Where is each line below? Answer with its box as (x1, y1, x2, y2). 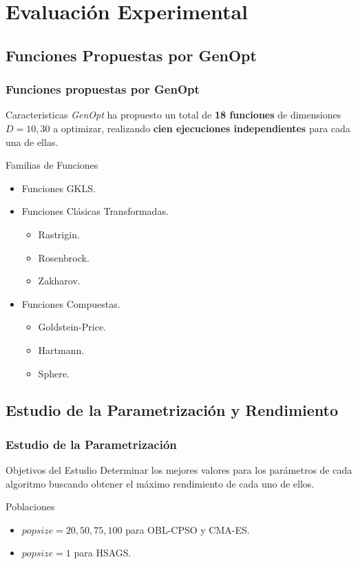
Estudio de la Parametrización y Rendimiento (6, 399, 338, 421)
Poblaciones (6, 499, 55, 514)
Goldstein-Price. (38, 320, 107, 334)
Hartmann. (38, 342, 85, 357)
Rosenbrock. (38, 250, 89, 264)
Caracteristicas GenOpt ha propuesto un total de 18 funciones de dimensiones (6, 107, 341, 122)
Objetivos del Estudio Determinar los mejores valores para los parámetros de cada (6, 463, 352, 477)
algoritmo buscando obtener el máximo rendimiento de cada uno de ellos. (6, 476, 315, 490)
